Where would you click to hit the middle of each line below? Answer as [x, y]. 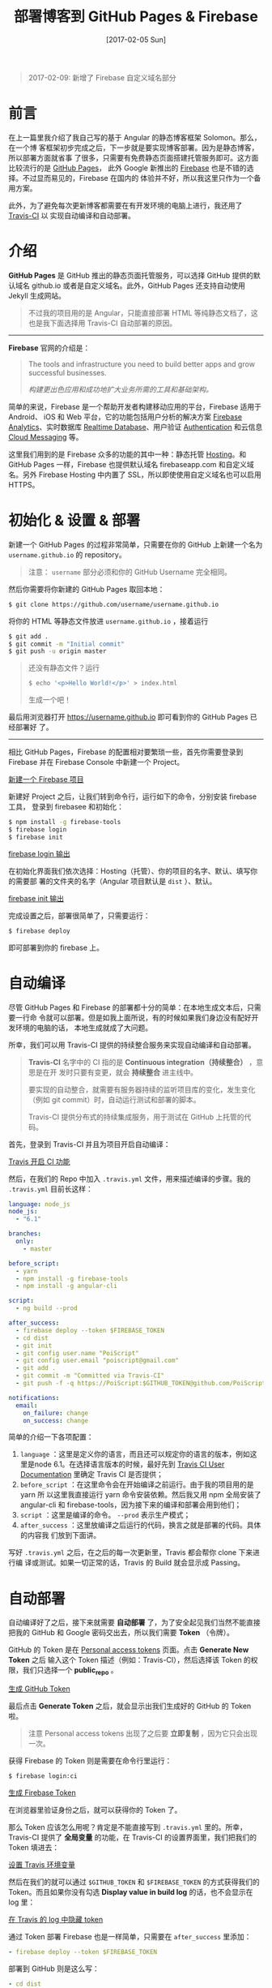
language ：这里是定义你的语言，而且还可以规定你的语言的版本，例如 [135, 1454]
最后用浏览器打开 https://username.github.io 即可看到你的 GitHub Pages [128, 717]
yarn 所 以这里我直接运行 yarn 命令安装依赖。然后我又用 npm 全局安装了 [140, 1495]
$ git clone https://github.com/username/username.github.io [114, 604]
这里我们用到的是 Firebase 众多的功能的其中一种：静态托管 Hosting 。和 [127, 454]
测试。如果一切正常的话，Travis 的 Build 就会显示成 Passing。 [142, 1563]
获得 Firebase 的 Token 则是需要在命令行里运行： [90, 1761]
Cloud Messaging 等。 [46, 437]
